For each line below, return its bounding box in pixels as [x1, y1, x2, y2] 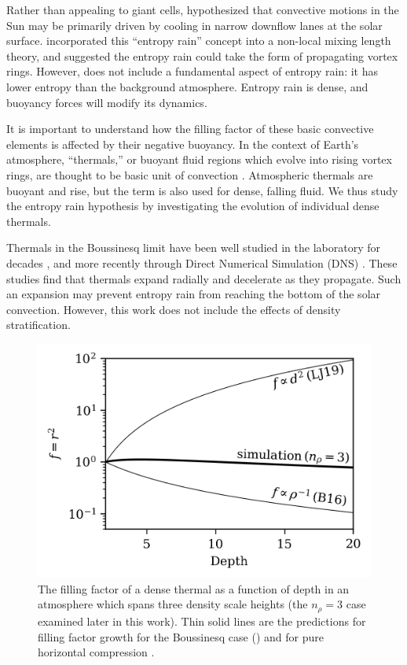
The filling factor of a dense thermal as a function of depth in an [38, 580, 350, 597]
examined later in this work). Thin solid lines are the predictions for [38, 612, 366, 629]
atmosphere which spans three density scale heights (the [38, 596, 308, 612]
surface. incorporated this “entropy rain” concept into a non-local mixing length [6, 32, 391, 49]
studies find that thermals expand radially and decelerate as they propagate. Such [6, 270, 401, 286]
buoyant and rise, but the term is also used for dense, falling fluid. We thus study [6, 182, 398, 198]
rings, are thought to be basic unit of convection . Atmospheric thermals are [6, 166, 373, 183]
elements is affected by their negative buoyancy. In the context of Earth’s [6, 135, 359, 152]
